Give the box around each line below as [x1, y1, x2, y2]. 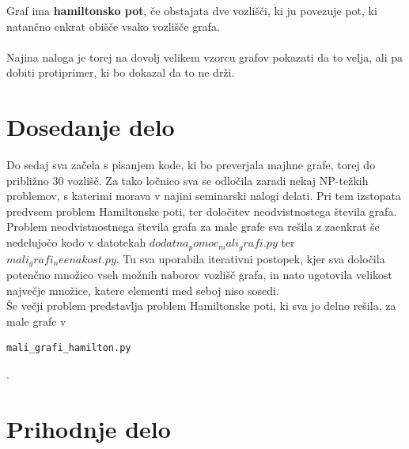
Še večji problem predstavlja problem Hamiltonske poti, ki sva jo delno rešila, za [6, 297, 396, 314]
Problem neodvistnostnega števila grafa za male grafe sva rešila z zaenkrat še [6, 218, 380, 235]
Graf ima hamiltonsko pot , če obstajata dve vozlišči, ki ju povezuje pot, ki [6, 2, 377, 18]
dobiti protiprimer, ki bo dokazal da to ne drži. [6, 64, 235, 81]
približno [6, 172, 49, 188]
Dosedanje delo [6, 111, 175, 143]
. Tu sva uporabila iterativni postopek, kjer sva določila [116, 250, 385, 266]
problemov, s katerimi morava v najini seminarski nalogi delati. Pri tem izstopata [6, 187, 401, 204]
